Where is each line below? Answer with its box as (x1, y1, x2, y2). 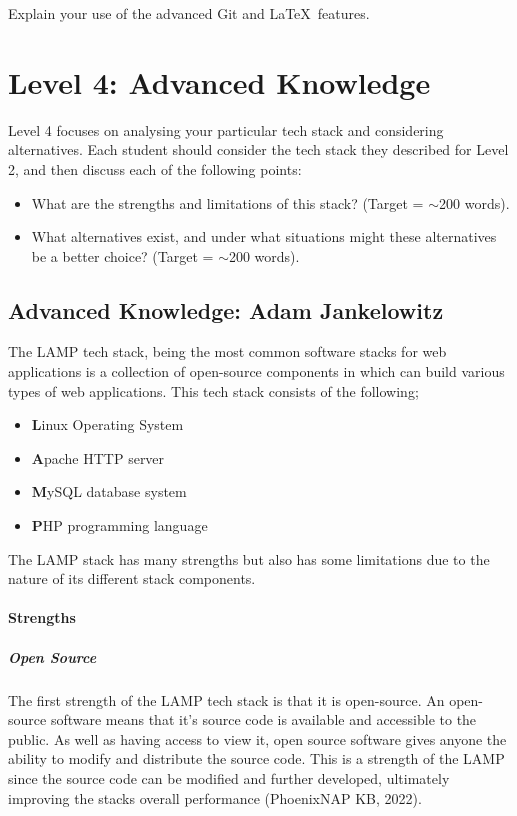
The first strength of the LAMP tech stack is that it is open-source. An (8, 689, 445, 710)
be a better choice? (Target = (31, 245, 214, 266)
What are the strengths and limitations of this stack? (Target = (31, 192, 424, 213)
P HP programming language (31, 515, 208, 536)
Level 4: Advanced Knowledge (8, 61, 431, 102)
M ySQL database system (31, 481, 187, 502)
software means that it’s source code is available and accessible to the (50, 709, 477, 730)
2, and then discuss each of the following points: (8, 158, 302, 179)
